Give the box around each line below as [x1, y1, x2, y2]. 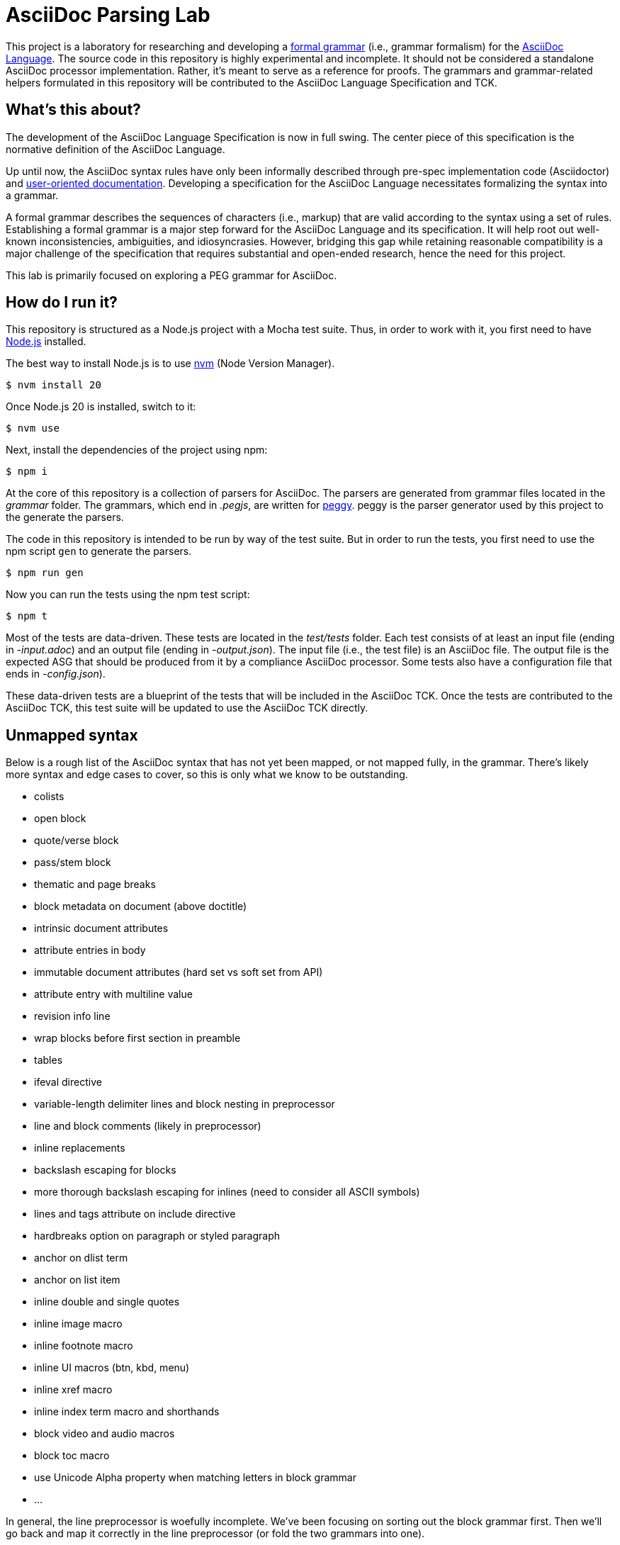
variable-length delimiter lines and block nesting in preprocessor [34, 1098, 335, 1111]
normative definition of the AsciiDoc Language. [6, 142, 225, 155]
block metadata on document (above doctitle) [34, 900, 247, 913]
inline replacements [34, 1142, 125, 1154]
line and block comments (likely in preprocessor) [34, 1120, 261, 1133]
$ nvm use [6, 422, 60, 434]
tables [34, 1054, 63, 1067]
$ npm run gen [6, 567, 84, 579]
